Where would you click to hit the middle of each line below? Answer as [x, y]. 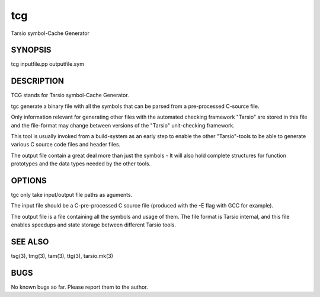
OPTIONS [29, 181]
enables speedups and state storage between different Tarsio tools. [93, 225]
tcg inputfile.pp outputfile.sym [47, 64]
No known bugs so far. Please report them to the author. [79, 287]
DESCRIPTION [38, 81]
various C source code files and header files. [66, 145]
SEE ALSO [30, 242]
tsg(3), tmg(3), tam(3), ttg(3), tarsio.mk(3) [62, 256]
